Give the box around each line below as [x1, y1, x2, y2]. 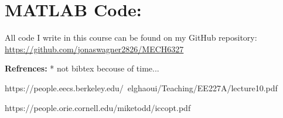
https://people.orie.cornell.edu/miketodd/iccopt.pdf [5, 101, 191, 113]
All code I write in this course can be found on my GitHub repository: [5, 31, 257, 44]
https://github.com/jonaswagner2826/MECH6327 [5, 42, 184, 55]
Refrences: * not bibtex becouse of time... [5, 62, 159, 74]
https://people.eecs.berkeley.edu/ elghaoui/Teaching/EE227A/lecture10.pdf [5, 81, 278, 94]
